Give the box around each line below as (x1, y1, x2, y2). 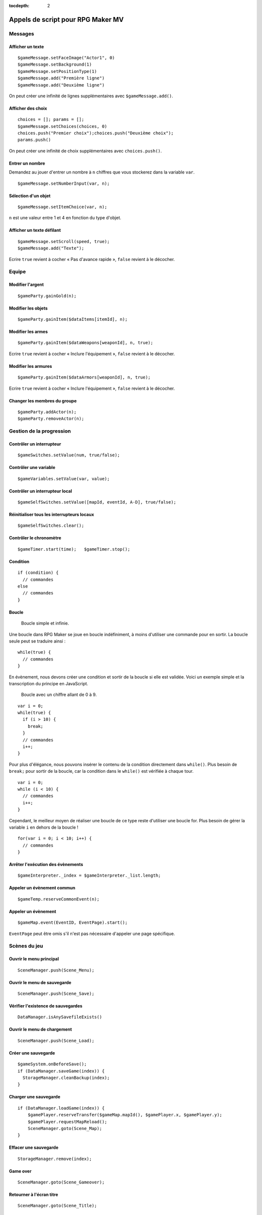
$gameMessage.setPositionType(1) (17, 69, 97, 74)
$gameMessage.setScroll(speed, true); (17, 239, 110, 244)
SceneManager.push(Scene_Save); (17, 991, 95, 996)
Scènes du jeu (9, 943, 43, 950)
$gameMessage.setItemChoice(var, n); (17, 204, 108, 210)
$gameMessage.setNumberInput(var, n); (17, 180, 110, 186)
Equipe (9, 268, 26, 275)
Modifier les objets (9, 305, 48, 311)
